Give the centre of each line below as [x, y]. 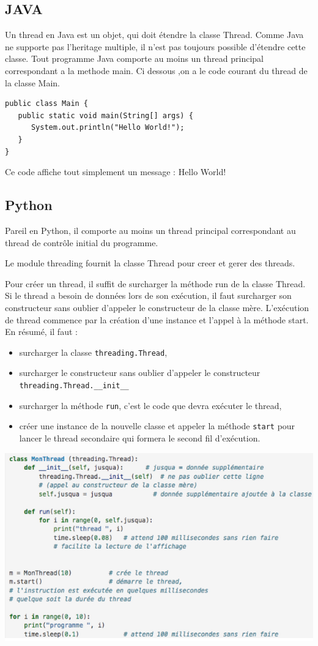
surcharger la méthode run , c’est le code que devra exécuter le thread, [150, 405]
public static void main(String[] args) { [105, 115]
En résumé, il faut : [41, 332]
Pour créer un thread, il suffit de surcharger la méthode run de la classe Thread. [155, 283]
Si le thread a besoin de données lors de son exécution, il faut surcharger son [148, 295]
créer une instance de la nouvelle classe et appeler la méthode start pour [157, 426]
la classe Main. [32, 82]
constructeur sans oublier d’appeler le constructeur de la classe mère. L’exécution [157, 307]
